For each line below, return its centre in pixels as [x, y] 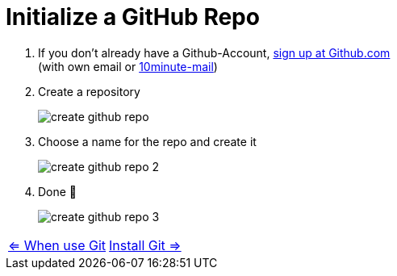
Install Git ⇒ [145, 245]
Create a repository [89, 91]
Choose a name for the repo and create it [147, 141]
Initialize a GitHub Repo [133, 17]
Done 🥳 [58, 191]
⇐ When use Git [57, 245]
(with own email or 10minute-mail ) [128, 66]
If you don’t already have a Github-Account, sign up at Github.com [214, 52]
